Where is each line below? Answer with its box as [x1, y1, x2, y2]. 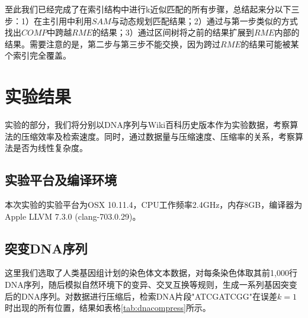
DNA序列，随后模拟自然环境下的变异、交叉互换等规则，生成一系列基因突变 [5, 278, 297, 291]
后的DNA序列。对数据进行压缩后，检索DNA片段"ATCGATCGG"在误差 [5, 290, 277, 302]
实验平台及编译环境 [5, 171, 117, 189]
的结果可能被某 [240, 37, 299, 50]
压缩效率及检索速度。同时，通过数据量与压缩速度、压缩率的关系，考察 [21, 130, 295, 142]
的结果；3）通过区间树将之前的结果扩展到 [92, 26, 254, 38]
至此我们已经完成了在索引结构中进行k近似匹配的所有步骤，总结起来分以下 [5, 3, 291, 15]
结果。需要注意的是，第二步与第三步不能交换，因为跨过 [5, 37, 220, 50]
